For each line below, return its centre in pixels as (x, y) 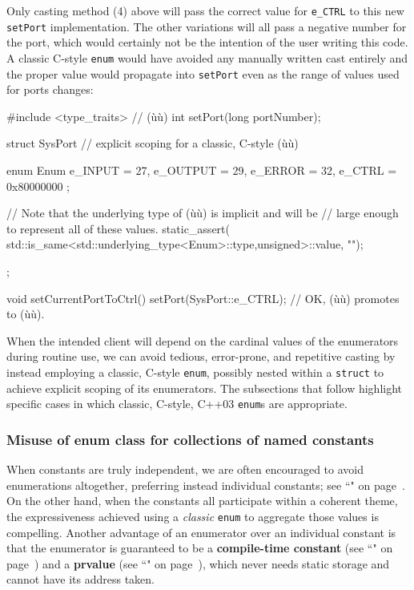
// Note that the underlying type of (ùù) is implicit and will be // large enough (203, 213)
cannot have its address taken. (80, 579)
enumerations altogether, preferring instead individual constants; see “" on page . (206, 485)
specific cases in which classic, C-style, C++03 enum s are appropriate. (177, 404)
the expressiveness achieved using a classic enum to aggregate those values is (193, 516)
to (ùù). (26, 314)
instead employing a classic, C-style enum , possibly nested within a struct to (195, 372)
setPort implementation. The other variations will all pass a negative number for (207, 26)
